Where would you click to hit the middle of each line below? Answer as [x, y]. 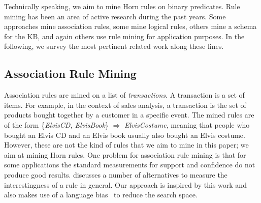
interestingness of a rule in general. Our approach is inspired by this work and [125, 184]
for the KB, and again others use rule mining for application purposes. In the [124, 36]
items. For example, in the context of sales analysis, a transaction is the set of [125, 105]
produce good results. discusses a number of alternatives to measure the [116, 174]
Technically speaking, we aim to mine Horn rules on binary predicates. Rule [122, 6]
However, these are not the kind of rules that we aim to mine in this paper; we [126, 145]
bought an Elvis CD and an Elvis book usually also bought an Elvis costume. [125, 135]
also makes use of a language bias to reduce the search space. [101, 195]
